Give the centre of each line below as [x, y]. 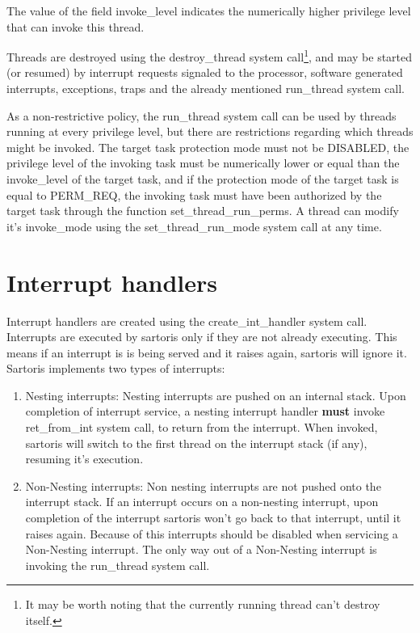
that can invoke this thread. [76, 26]
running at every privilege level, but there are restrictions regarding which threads [210, 131]
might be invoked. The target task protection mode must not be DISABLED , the [208, 147]
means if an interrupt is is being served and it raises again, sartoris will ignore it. [207, 352]
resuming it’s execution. [84, 459]
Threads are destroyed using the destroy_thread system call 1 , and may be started [210, 55]
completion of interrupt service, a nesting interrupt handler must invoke [205, 411]
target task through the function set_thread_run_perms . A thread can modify [203, 211]
